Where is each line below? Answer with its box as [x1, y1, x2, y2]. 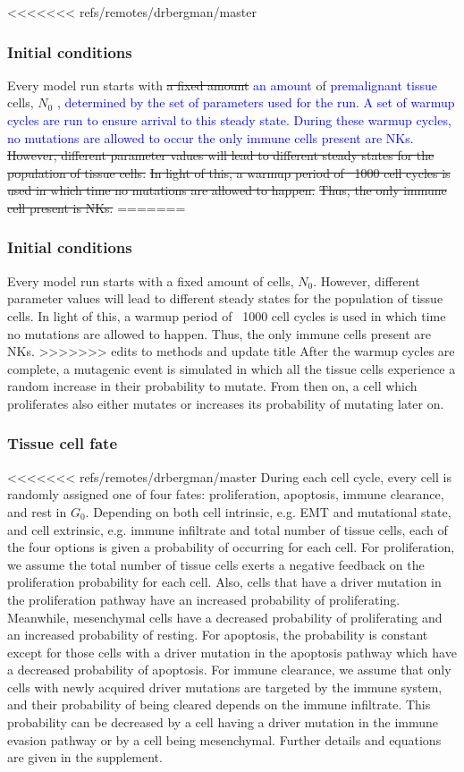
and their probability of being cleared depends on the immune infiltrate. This [7, 695, 431, 714]
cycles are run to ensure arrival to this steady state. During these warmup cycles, [7, 111, 451, 129]
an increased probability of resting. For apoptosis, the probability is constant [7, 625, 428, 644]
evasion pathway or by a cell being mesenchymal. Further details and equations [7, 730, 442, 749]
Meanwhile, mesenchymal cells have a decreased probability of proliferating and [7, 607, 443, 626]
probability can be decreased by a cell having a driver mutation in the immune [7, 713, 439, 732]
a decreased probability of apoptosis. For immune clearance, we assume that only [7, 660, 451, 679]
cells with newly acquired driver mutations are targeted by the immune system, [7, 677, 443, 696]
